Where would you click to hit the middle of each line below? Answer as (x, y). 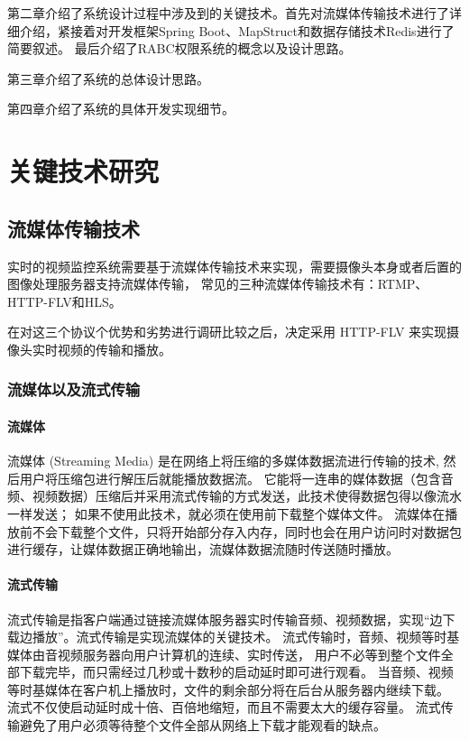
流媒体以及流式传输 (74, 389)
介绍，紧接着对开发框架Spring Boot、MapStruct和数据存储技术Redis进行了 (237, 30)
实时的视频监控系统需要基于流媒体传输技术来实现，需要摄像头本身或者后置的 (234, 266)
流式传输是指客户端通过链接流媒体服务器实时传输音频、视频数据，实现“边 (225, 619)
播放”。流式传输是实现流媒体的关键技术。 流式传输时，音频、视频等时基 (246, 637)
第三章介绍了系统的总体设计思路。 (108, 78)
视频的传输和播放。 (114, 349)
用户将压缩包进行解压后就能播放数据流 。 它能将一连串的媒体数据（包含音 (236, 478)
